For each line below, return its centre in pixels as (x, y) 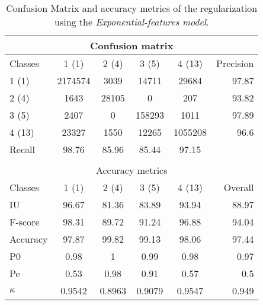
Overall (239, 187)
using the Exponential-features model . (132, 22)
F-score (25, 222)
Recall (22, 149)
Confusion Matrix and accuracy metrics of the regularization (132, 8)
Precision (235, 63)
